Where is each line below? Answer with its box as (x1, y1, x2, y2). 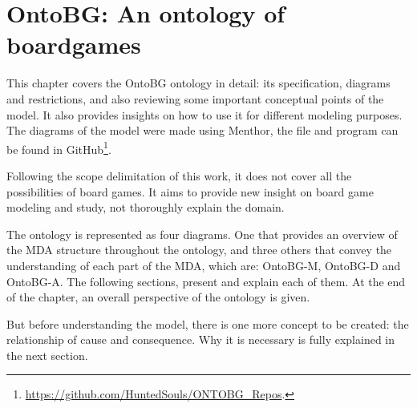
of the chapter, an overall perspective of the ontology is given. (6, 289, 310, 305)
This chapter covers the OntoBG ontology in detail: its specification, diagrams (6, 75, 391, 91)
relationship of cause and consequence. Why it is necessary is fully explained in (6, 331, 395, 348)
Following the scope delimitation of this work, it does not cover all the (6, 167, 352, 184)
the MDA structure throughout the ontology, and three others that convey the (6, 241, 392, 258)
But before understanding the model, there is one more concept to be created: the (6, 315, 409, 332)
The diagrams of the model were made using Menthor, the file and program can (6, 122, 399, 139)
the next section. (6, 346, 88, 363)
